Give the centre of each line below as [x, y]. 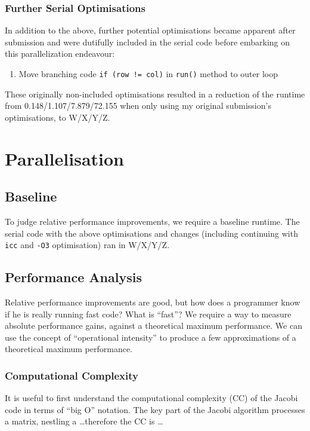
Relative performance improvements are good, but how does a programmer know [153, 302]
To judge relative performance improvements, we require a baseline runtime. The [152, 221]
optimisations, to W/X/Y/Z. [58, 117]
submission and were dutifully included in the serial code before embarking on [148, 42]
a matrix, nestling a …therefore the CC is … [84, 421]
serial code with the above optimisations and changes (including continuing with [151, 233]
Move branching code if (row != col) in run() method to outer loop [148, 74]
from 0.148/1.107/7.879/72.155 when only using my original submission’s [138, 106]
